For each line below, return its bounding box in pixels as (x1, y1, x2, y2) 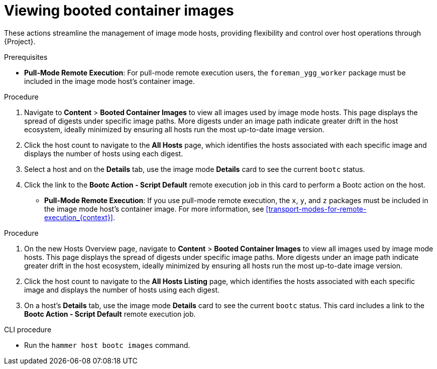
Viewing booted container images (4, 2, 234, 19)
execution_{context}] (44, 213, 113, 222)
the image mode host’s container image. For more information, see (44, 204, 264, 213)
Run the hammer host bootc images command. (24, 340, 190, 349)
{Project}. (4, 37, 36, 46)
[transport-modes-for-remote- (266, 204, 367, 213)
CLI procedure (4, 325, 52, 334)
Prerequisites (4, 52, 48, 61)
